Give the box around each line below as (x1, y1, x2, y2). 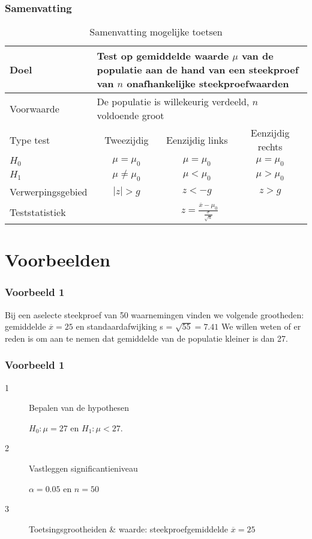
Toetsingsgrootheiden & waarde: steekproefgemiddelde (29, 522, 229, 535)
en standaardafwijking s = (76, 320, 173, 333)
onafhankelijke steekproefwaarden (127, 76, 289, 91)
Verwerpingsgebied (10, 185, 88, 199)
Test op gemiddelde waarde (97, 49, 229, 63)
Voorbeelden (5, 247, 110, 272)
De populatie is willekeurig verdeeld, (97, 94, 250, 109)
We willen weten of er (221, 320, 301, 333)
